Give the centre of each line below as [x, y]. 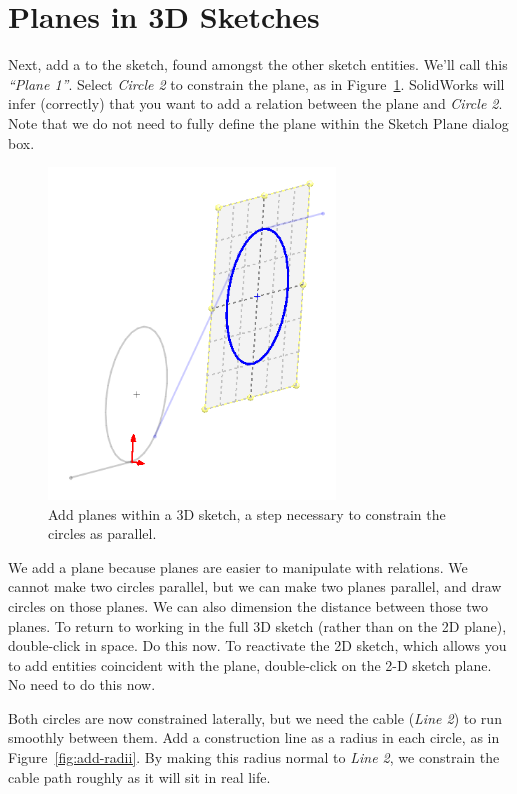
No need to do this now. [82, 684]
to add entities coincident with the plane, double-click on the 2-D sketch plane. [250, 664]
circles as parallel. [102, 533]
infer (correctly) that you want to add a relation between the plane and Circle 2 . [255, 103]
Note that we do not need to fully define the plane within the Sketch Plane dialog [258, 122]
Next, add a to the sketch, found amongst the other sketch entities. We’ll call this [258, 64]
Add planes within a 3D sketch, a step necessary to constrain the [247, 513]
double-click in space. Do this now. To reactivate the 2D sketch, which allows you [257, 645]
